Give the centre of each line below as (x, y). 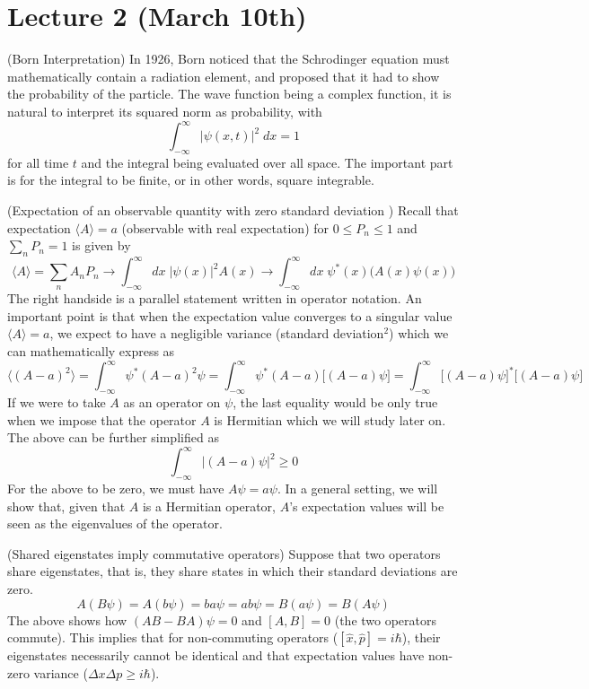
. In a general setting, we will (357, 488)
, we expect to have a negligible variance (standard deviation (217, 333)
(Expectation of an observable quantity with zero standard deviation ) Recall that (233, 209)
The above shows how (67, 619)
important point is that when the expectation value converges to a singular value (230, 315)
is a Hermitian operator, (209, 506)
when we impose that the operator (102, 419)
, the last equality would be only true (335, 401)
